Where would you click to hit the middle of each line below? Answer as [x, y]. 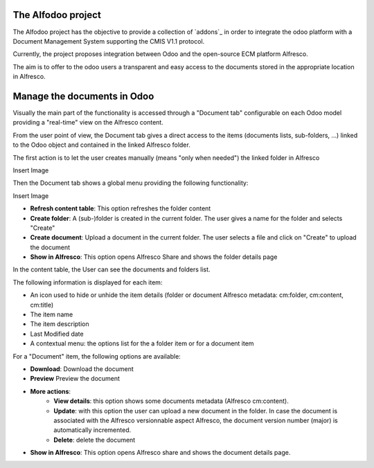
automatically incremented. [92, 430]
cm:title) [42, 305]
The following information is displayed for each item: [88, 282]
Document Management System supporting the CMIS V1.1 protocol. [109, 41]
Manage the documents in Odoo [83, 96]
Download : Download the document [82, 369]
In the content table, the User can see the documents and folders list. [112, 269]
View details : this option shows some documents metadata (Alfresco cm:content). [171, 401]
